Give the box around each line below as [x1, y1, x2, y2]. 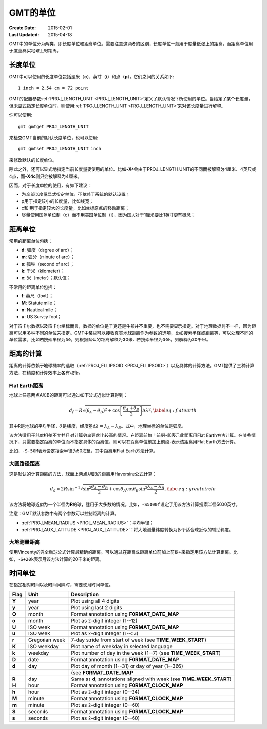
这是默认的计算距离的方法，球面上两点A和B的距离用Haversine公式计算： [9, 471, 157, 477]
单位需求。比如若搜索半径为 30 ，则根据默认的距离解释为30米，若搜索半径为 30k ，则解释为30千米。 [9, 337, 211, 342]
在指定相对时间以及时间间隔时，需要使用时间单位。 [9, 582, 113, 588]
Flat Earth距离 [9, 382, 43, 389]
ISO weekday [28, 643, 59, 650]
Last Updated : [9, 31, 39, 37]
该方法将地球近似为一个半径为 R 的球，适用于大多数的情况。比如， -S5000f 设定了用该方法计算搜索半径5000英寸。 [9, 501, 241, 507]
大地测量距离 [9, 538, 40, 545]
